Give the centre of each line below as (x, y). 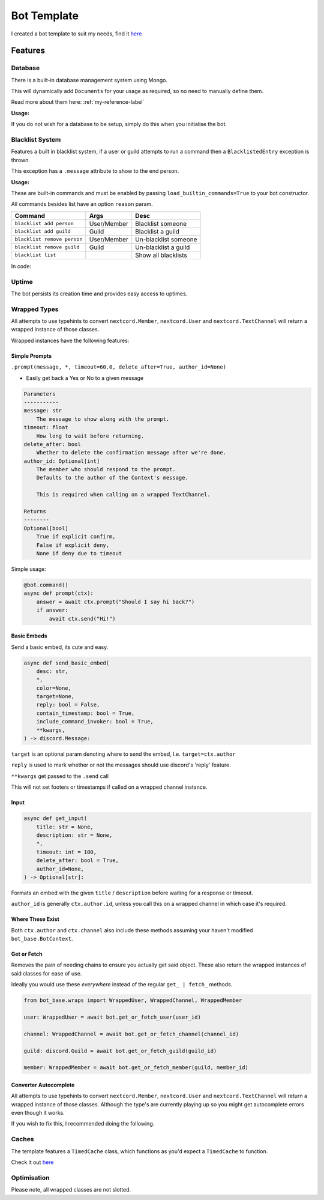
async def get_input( (55, 819)
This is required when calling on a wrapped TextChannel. (123, 495)
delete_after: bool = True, (78, 861)
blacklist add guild (43, 231)
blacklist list (35, 255)
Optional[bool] (46, 528)
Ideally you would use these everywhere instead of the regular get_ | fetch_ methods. (122, 984)
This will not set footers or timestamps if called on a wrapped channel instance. (109, 787)
